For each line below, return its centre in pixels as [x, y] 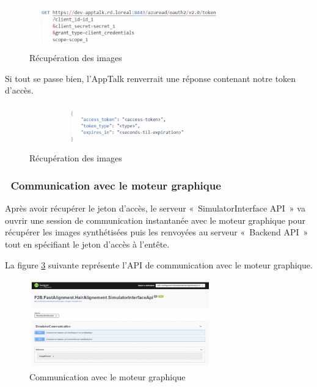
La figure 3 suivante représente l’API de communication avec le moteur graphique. [159, 264]
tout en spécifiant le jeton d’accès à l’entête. [87, 244]
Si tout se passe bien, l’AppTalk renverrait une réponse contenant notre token [151, 78]
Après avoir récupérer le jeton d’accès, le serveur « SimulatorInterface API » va [155, 208]
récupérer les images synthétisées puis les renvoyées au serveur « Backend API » [157, 232]
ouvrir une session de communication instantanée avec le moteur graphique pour [155, 220]
